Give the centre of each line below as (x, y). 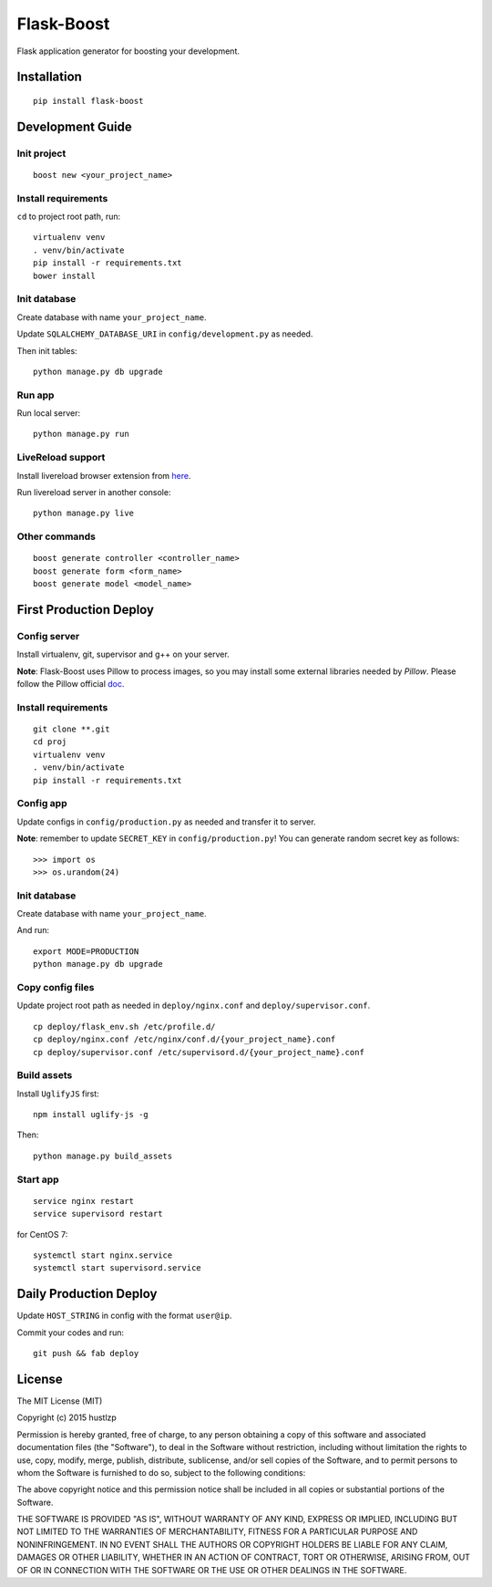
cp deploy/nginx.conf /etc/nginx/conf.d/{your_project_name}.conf (184, 1039)
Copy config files (56, 987)
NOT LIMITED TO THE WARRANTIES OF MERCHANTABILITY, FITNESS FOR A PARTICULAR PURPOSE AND (217, 1531)
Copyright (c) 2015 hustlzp (67, 1417)
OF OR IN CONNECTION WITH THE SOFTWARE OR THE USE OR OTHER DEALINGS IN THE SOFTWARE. (212, 1570)
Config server (48, 636)
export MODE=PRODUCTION (86, 951)
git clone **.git (72, 729)
